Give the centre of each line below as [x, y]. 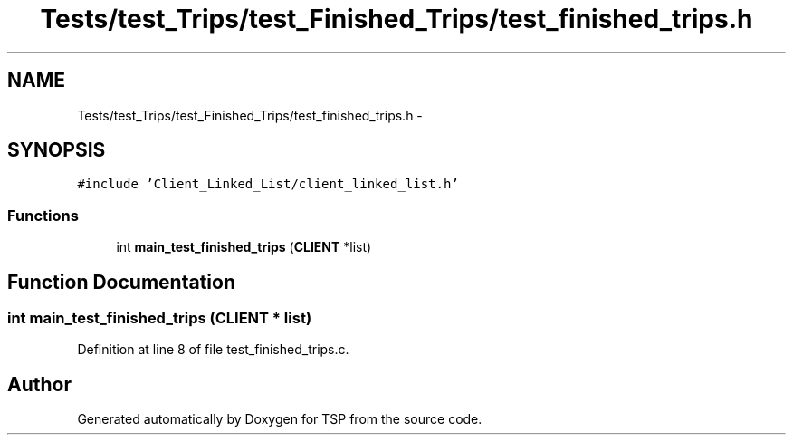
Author [39, 384]
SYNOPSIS [57, 150]
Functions [43, 215]
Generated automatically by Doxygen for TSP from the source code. [280, 419]
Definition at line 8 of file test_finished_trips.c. [213, 350]
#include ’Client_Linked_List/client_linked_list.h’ [268, 184]
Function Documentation [121, 282]
